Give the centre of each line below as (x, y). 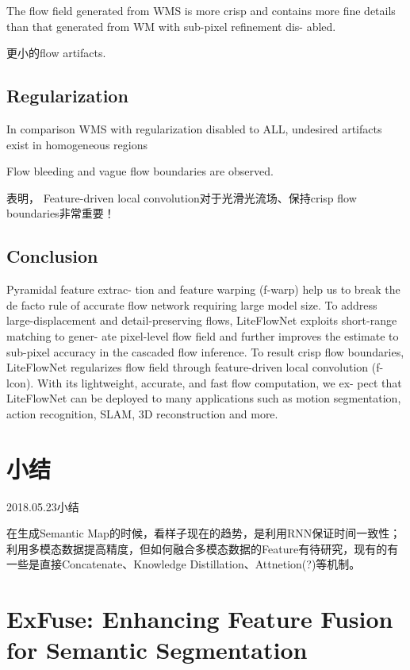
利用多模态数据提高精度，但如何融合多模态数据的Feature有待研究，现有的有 (203, 548)
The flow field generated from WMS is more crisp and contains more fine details (201, 10)
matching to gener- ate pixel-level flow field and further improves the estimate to (203, 335)
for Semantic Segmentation (157, 650)
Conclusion (52, 256)
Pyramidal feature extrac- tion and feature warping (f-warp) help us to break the (203, 289)
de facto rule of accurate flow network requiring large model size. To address (192, 304)
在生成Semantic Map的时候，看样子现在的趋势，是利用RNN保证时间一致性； (204, 533)
